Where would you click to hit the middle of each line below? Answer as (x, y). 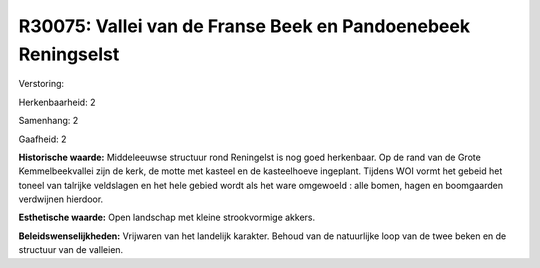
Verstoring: (41, 84)
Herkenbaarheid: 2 (57, 102)
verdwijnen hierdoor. (61, 199)
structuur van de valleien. (71, 250)
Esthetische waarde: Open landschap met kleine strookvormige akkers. (166, 217)
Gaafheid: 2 (42, 139)
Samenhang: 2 (48, 121)
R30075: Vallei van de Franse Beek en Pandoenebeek (244, 26)
